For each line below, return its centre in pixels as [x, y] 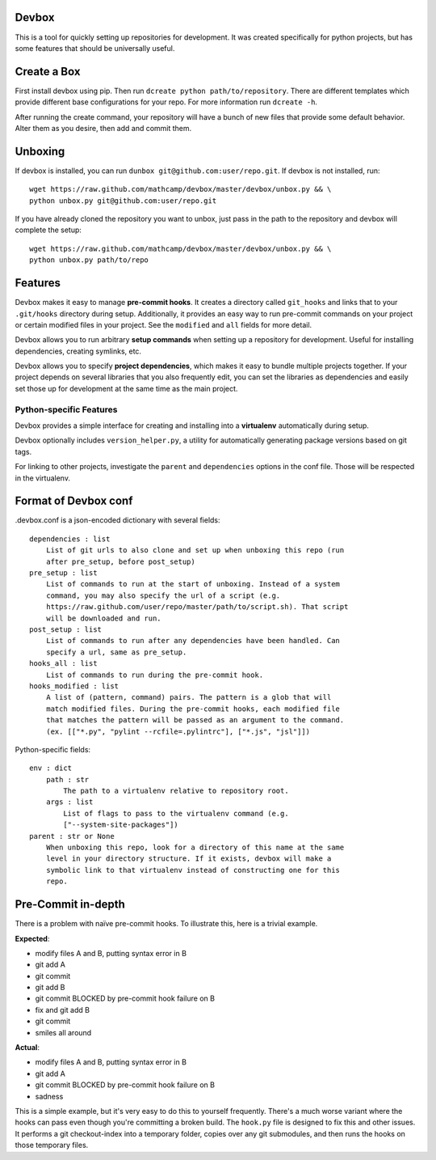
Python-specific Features [66, 409]
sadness [49, 1096]
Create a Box [48, 72]
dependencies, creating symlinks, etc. [78, 351]
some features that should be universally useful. [95, 48]
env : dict [51, 768]
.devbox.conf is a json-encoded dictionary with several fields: [118, 520]
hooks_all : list [63, 664]
